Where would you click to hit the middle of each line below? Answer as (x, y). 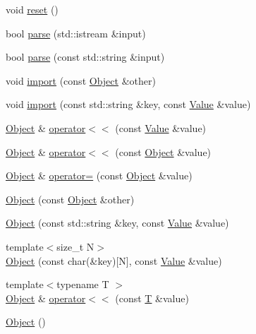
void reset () (32, 9)
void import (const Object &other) (81, 80)
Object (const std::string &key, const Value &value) (117, 223)
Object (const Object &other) (70, 199)
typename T (83, 284)
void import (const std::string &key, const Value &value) (128, 104)
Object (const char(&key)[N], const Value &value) (114, 260)
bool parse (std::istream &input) (76, 33)
